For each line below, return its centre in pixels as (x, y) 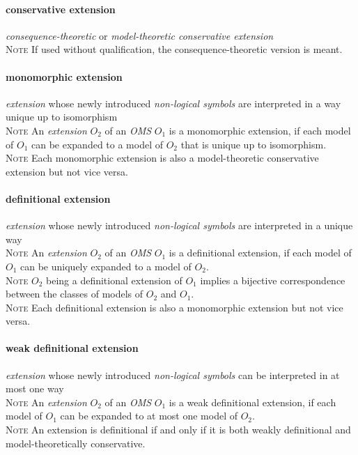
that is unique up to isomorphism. (254, 144)
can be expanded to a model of (97, 144)
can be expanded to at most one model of (149, 416)
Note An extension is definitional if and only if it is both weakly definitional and (178, 430)
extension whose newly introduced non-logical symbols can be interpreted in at (173, 375)
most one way (35, 388)
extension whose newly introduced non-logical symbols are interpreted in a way (173, 103)
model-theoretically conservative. (76, 443)
